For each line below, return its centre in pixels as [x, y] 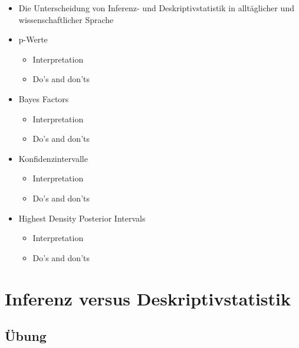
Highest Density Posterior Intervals [82, 218]
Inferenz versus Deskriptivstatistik [148, 298]
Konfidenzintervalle [53, 158]
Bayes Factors [44, 98]
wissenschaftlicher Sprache [66, 19]
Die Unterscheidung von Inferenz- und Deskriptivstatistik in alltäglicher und [156, 8]
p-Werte [33, 39]
